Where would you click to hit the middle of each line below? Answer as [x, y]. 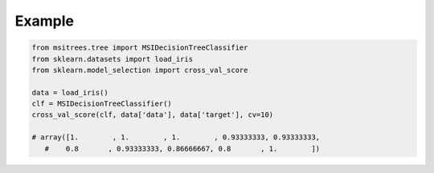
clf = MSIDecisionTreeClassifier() [102, 104]
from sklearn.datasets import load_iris [112, 59]
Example [44, 21]
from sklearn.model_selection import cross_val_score [140, 70]
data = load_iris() [70, 93]
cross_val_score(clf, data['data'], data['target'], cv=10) [153, 115]
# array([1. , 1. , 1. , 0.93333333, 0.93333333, [176, 137]
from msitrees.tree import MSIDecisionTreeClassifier [140, 48]
